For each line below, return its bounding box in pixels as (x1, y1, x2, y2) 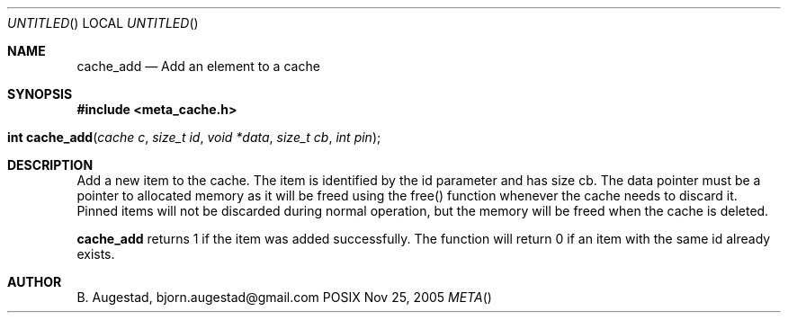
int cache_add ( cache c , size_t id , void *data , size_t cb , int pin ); (7, 129, 381, 145)
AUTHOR (7, 274, 62, 289)
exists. (76, 246, 115, 262)
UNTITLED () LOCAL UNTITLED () (7, 15, 199, 31)
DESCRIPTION (7, 157, 94, 173)
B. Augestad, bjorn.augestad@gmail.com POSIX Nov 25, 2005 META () (76, 289, 492, 305)
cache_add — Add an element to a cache (76, 58, 320, 74)
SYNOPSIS (7, 86, 73, 102)
